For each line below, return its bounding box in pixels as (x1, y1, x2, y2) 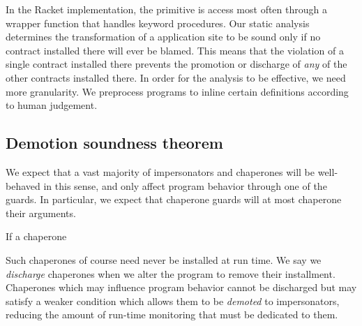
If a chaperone (6, 229, 67, 244)
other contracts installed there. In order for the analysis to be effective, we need (6, 70, 346, 84)
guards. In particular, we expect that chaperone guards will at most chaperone (6, 192, 342, 207)
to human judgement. (6, 98, 98, 112)
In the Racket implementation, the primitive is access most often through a (6, 2, 327, 16)
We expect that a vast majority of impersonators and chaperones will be (6, 164, 315, 179)
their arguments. (6, 205, 76, 220)
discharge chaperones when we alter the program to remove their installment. (6, 266, 335, 281)
